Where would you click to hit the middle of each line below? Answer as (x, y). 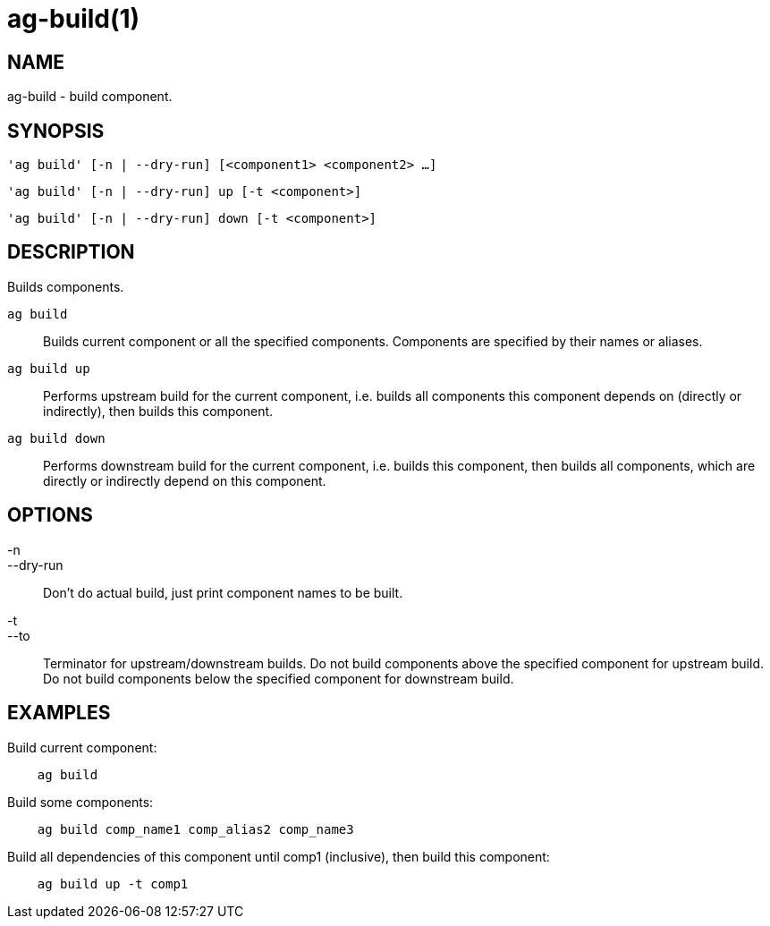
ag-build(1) (74, 19)
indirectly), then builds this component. (158, 411)
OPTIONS (50, 515)
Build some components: (80, 802)
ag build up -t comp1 (113, 884)
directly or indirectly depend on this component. (185, 480)
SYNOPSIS (56, 131)
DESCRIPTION (71, 252)
